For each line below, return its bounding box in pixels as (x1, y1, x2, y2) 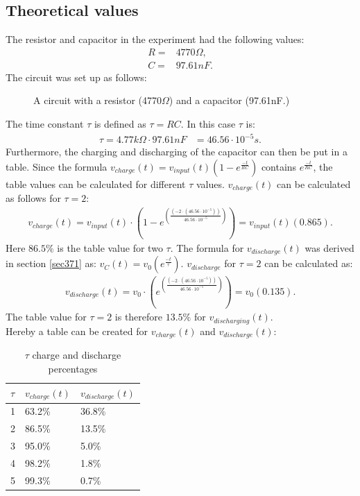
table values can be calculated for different (6, 176, 186, 191)
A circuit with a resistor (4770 (33, 93, 162, 108)
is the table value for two (57, 240, 163, 255)
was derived (305, 240, 354, 255)
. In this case (180, 117, 236, 131)
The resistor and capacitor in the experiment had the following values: (6, 32, 305, 46)
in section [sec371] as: (6, 256, 96, 271)
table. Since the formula (6, 159, 108, 173)
